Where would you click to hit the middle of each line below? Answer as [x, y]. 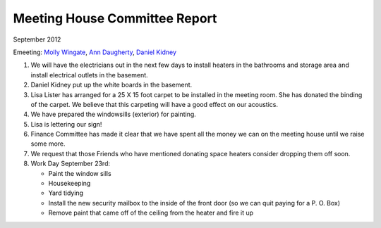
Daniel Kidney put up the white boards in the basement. [111, 85]
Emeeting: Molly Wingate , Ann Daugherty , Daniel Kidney [95, 52]
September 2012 [37, 39]
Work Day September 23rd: [71, 164]
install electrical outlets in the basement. [89, 75]
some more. [48, 144]
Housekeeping [69, 184]
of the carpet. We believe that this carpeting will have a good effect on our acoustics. [155, 104]
